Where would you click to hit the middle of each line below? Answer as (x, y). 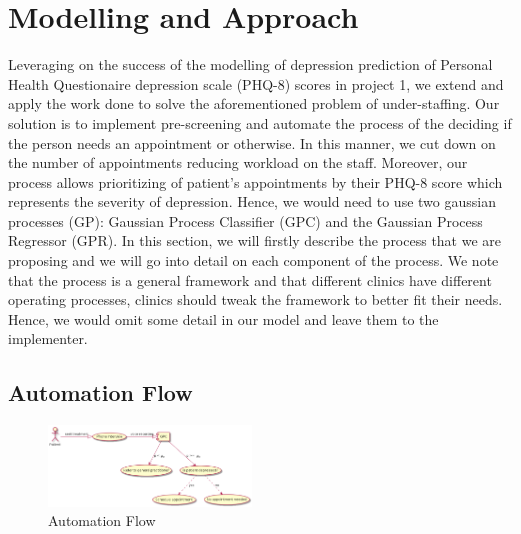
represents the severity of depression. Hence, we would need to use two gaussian (252, 201)
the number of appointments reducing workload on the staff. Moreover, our (238, 162)
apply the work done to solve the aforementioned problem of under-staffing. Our (254, 103)
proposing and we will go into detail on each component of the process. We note (253, 260)
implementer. (48, 338)
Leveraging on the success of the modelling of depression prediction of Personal (250, 64)
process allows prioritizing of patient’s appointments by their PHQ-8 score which (255, 181)
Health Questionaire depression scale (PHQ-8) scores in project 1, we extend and (256, 83)
